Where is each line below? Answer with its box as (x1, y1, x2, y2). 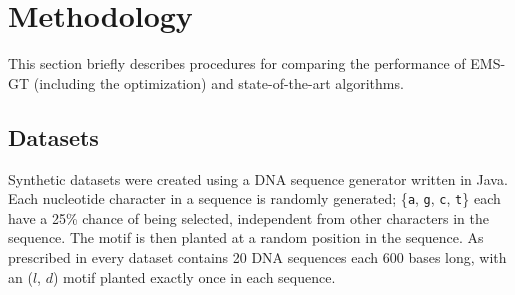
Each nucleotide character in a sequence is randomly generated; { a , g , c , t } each (8, 188, 501, 209)
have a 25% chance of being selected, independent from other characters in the (8, 207, 489, 228)
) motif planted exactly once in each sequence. (52, 266, 336, 287)
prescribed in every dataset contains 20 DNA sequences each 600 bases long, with (8, 246, 507, 267)
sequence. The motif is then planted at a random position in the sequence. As (8, 227, 484, 248)
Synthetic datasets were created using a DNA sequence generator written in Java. (8, 168, 508, 189)
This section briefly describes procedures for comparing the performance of (8, 53, 466, 74)
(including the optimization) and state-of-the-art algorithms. (33, 72, 404, 93)
